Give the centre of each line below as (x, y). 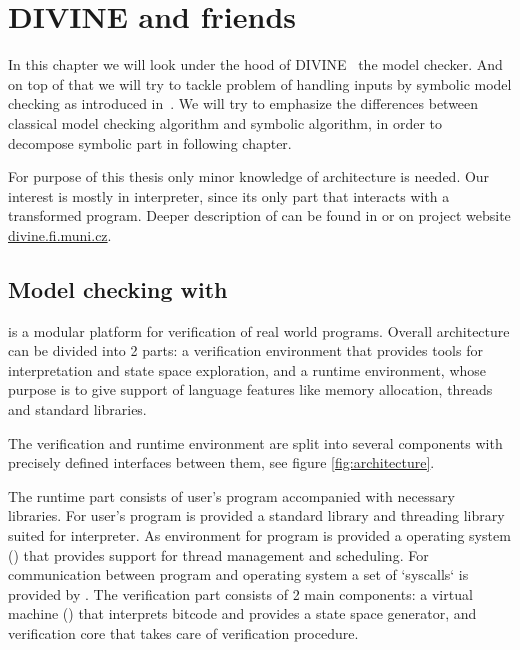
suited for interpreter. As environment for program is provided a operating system (259, 535)
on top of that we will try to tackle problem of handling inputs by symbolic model (260, 83)
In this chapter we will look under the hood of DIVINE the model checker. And (255, 64)
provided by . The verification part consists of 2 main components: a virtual (240, 593)
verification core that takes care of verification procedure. (183, 632)
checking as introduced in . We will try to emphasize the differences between (243, 103)
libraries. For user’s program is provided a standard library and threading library (256, 515)
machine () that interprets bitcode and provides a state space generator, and (242, 613)
